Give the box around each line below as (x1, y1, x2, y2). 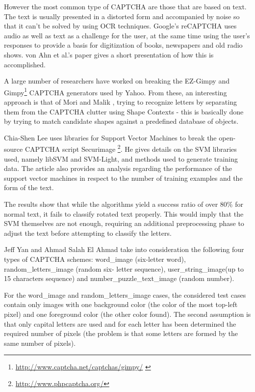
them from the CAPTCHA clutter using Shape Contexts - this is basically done (4, 106, 244, 116)
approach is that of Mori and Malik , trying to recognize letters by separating (4, 97, 237, 107)
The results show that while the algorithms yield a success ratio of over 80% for (4, 199, 243, 209)
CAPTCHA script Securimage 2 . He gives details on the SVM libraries (25, 142, 237, 154)
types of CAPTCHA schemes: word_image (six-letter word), (4, 253, 186, 264)
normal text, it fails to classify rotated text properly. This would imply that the (4, 208, 244, 219)
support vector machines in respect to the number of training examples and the (4, 172, 243, 183)
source (4, 144, 23, 154)
